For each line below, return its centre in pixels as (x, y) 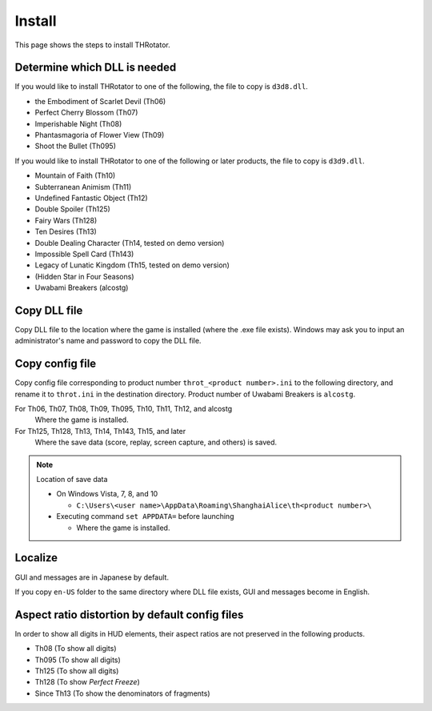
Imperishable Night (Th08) (78, 123)
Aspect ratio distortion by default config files (129, 615)
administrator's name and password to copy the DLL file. (108, 341)
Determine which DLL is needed (96, 68)
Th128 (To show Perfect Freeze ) (87, 682)
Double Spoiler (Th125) (73, 209)
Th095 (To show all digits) (78, 660)
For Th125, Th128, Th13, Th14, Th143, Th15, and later (100, 431)
